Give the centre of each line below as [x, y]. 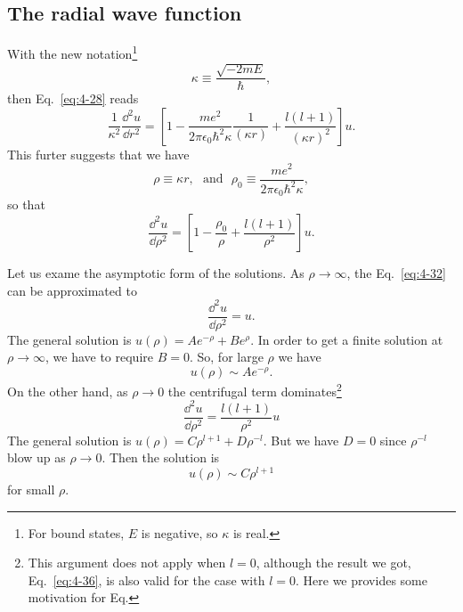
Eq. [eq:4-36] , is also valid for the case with [146, 579]
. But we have [301, 440]
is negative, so [179, 532]
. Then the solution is [161, 457]
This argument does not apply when [127, 563]
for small [31, 490]
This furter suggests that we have [98, 154]
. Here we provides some [361, 579]
